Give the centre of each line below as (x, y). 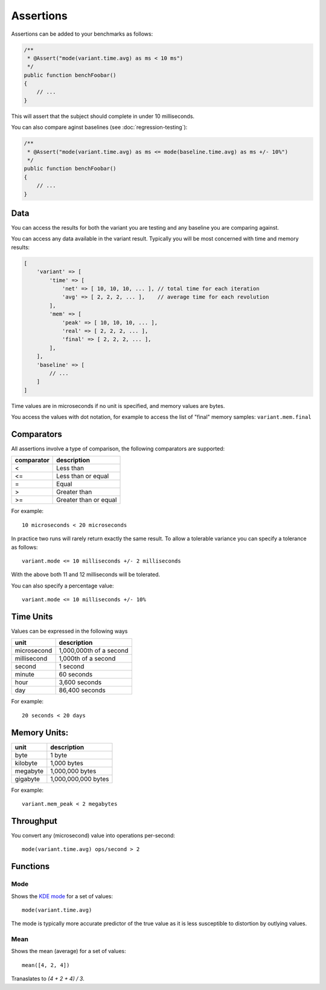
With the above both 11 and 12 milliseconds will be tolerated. (86, 575)
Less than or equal (83, 476)
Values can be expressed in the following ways (69, 631)
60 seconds (76, 675)
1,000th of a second (87, 659)
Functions (30, 866)
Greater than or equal (87, 500)
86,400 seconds (82, 690)
